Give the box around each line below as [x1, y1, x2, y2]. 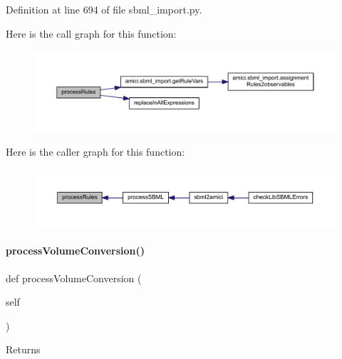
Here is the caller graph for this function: [6, 144, 185, 159]
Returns [6, 342, 41, 357]
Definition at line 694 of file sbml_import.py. [6, 2, 202, 16]
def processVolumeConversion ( [6, 270, 142, 285]
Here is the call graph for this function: [6, 26, 177, 41]
